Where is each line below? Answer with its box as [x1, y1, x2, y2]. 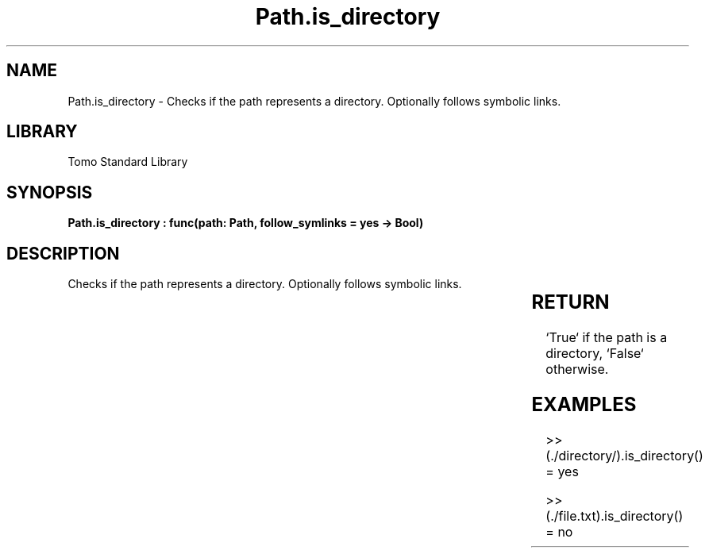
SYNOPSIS [6, 182, 93, 202]
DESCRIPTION [6, 243, 120, 264]
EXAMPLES [531, 392, 637, 416]
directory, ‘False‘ [545, 345, 644, 362]
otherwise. [545, 361, 609, 378]
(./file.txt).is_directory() [545, 507, 684, 524]
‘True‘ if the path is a [545, 329, 668, 346]
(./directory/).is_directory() [545, 447, 703, 464]
